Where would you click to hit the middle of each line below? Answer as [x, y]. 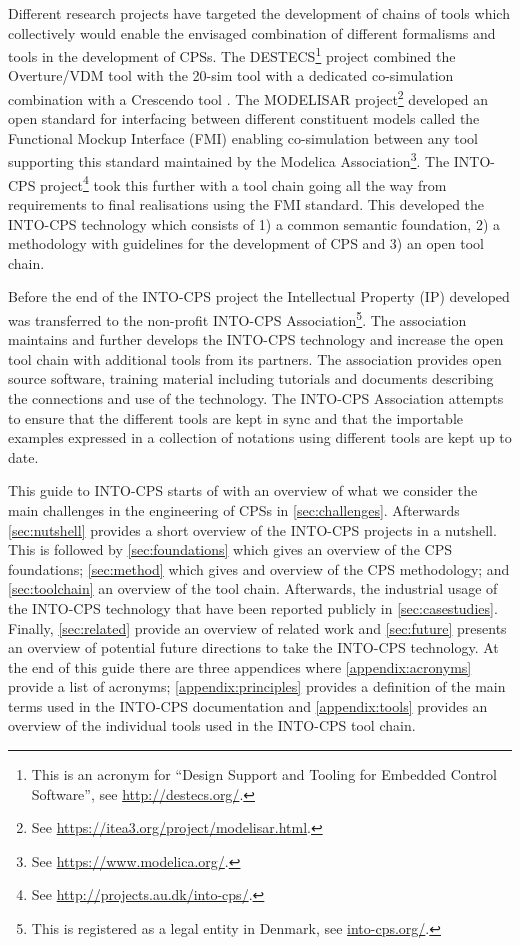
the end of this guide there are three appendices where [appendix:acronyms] [240, 666]
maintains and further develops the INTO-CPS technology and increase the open [256, 339]
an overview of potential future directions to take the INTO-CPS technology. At [253, 647]
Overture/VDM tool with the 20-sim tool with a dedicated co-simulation [231, 75]
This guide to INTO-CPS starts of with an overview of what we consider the [243, 490]
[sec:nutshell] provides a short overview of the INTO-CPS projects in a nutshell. [252, 529]
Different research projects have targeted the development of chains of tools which [259, 13]
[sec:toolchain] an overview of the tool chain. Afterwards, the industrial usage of [253, 588]
